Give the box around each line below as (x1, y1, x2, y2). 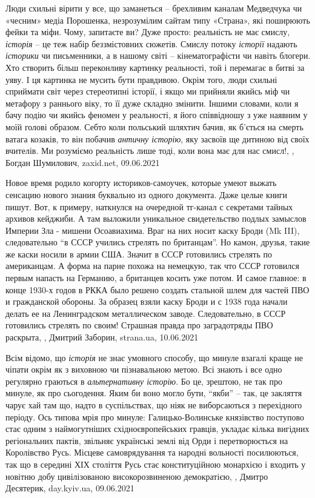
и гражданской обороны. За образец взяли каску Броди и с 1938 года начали (5, 295, 288, 308)
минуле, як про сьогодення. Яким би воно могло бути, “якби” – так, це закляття (5, 387, 302, 399)
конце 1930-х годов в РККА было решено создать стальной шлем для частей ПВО (5, 283, 310, 296)
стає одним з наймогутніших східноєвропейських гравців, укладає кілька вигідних (5, 422, 310, 435)
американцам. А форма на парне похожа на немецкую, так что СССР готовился (5, 259, 299, 272)
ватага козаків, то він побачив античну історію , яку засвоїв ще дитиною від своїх (5, 132, 310, 145)
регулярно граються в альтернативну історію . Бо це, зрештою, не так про (5, 374, 282, 387)
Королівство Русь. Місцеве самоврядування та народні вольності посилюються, (5, 446, 299, 459)
